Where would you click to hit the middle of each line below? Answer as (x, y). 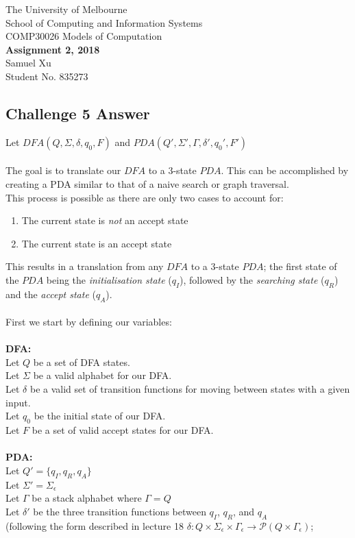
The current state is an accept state (97, 243)
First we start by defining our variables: (89, 322)
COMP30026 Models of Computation (84, 36)
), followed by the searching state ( (252, 279)
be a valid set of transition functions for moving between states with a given (190, 389)
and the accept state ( (51, 294)
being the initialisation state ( (109, 279)
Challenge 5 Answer (78, 113)
